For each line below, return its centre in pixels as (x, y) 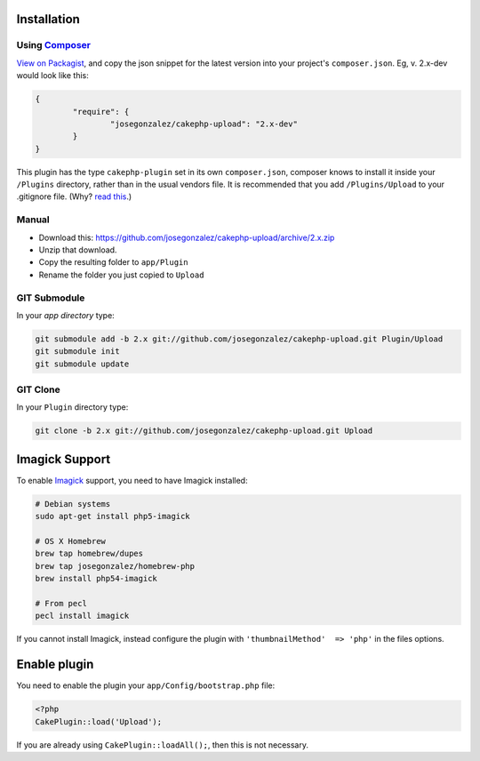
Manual (33, 220)
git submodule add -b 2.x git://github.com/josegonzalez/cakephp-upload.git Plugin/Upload (239, 339)
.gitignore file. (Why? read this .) (74, 196)
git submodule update (82, 364)
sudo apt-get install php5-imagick (112, 517)
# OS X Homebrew (71, 541)
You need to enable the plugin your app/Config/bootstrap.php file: (146, 685)
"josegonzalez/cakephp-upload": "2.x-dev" (204, 124)
